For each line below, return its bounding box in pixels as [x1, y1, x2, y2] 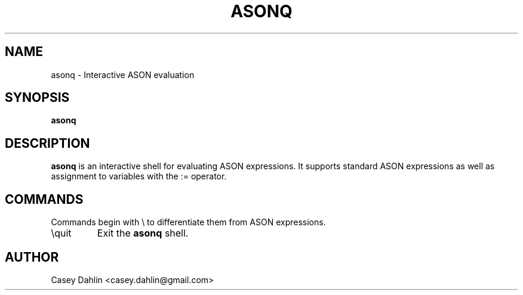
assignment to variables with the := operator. [51, 171, 227, 182]
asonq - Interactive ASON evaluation [51, 69, 195, 80]
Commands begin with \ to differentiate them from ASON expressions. [51, 217, 326, 228]
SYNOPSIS [5, 90, 70, 105]
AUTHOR [5, 249, 59, 265]
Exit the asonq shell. [97, 227, 189, 240]
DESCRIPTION [5, 135, 90, 151]
